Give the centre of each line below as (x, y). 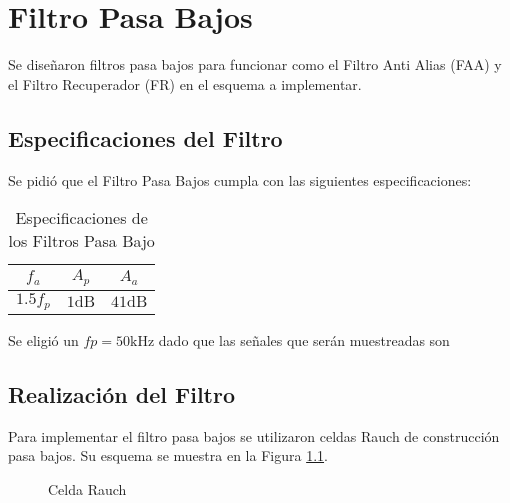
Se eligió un (43, 339)
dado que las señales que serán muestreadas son (304, 339)
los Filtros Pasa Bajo (81, 241)
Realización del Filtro (122, 393)
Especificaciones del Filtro (145, 137)
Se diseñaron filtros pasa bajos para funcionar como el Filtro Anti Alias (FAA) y (255, 64)
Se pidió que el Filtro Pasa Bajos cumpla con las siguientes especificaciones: (240, 179)
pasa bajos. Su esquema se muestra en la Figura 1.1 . (168, 455)
